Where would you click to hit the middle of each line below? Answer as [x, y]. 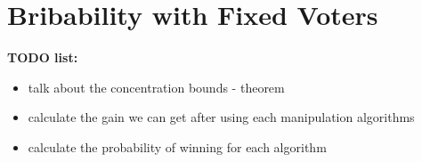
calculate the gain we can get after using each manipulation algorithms [221, 117]
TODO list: [43, 57]
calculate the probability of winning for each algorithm [177, 146]
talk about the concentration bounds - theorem [156, 87]
